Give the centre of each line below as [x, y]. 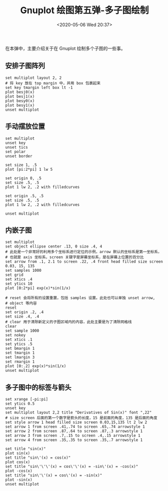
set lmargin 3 [20, 357]
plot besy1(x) [20, 105]
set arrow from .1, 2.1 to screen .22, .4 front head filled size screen [84, 262]
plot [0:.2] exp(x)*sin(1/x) [36, 366]
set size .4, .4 [22, 317]
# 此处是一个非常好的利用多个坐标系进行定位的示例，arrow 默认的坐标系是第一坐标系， [83, 252]
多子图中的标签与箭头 [38, 387]
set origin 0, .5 [23, 178]
